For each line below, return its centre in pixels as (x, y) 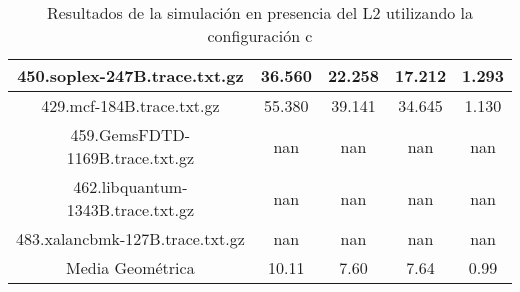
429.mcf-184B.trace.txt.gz (130, 105)
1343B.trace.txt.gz (130, 209)
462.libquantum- (130, 186)
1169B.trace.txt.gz (130, 157)
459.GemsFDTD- (130, 134)
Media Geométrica (130, 267)
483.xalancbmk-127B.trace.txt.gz (130, 238)
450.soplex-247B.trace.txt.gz (130, 75)
